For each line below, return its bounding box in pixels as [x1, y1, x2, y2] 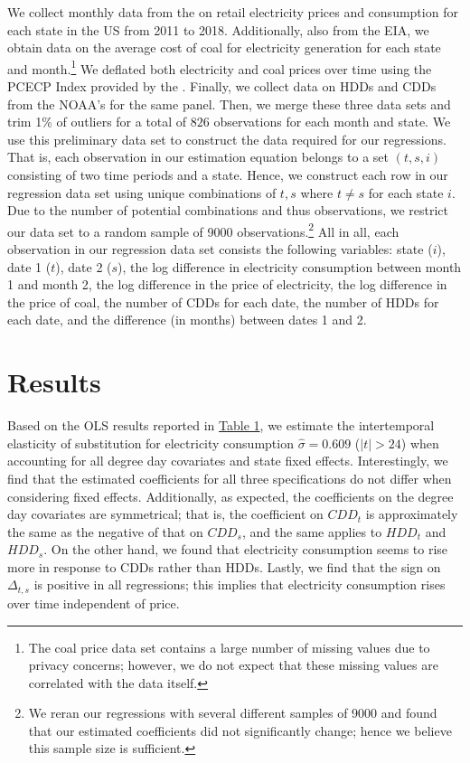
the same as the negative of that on [7, 522, 203, 541]
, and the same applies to [242, 522, 382, 541]
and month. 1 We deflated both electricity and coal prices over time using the [7, 56, 432, 78]
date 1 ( [7, 257, 52, 276]
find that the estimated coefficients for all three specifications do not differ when [7, 468, 452, 487]
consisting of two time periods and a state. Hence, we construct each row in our [7, 165, 448, 184]
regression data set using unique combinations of [7, 183, 277, 202]
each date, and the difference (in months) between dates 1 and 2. [7, 310, 367, 329]
